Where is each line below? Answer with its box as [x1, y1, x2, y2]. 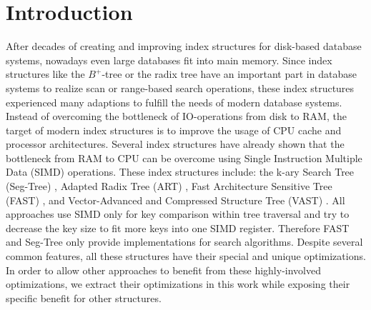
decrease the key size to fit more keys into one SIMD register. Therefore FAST [6, 220, 350, 235]
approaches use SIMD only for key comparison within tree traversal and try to [6, 206, 350, 221]
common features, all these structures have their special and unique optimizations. [6, 249, 366, 264]
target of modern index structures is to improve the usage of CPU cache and [6, 122, 342, 137]
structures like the [6, 66, 85, 81]
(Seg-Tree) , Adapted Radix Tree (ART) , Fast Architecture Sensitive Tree [6, 179, 332, 194]
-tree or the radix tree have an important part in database [102, 66, 357, 81]
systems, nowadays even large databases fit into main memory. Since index [6, 52, 332, 67]
